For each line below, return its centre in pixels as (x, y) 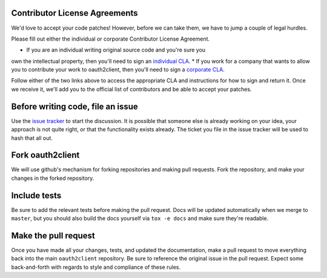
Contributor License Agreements (75, 13)
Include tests (36, 195)
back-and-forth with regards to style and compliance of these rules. (96, 267)
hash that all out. (32, 138)
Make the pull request (53, 235)
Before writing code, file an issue (75, 106)
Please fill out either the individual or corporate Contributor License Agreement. (111, 39)
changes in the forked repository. (53, 178)
